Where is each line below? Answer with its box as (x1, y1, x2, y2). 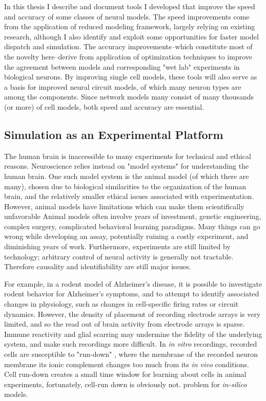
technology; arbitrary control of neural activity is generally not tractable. (4, 251, 234, 262)
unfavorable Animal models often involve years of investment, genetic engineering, (4, 211, 261, 222)
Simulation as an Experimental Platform (4, 126, 223, 142)
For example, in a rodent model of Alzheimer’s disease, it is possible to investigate (4, 278, 262, 289)
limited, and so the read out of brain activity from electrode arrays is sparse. (4, 318, 245, 329)
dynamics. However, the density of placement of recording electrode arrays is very (4, 308, 261, 319)
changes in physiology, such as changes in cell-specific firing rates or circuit (4, 298, 239, 309)
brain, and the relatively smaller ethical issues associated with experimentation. (4, 191, 254, 202)
